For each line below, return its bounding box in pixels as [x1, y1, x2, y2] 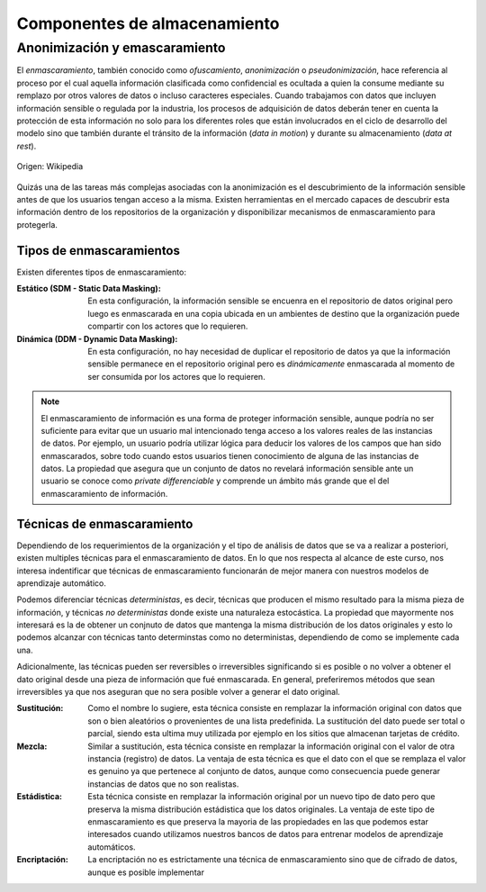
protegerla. [16, 219, 58, 230]
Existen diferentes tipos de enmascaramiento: [16, 266, 186, 277]
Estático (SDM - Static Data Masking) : [16, 283, 161, 293]
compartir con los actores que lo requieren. [87, 320, 248, 332]
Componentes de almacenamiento [16, 14, 280, 33]
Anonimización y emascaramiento [16, 40, 226, 56]
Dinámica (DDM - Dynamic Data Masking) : [16, 333, 178, 344]
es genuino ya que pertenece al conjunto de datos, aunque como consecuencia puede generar [87, 766, 441, 777]
